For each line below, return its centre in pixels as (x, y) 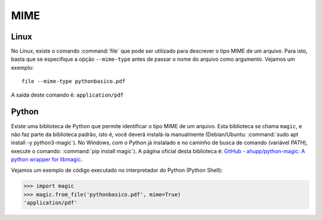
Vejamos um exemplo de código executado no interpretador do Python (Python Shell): (117, 171)
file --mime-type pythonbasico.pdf (74, 81)
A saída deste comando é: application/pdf (67, 95)
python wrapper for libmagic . (47, 159)
